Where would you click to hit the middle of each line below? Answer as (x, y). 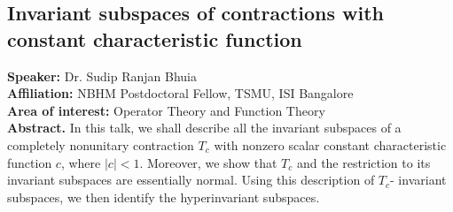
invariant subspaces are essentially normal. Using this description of (191, 180)
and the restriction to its (363, 162)
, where (81, 162)
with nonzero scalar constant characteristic (330, 144)
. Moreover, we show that (208, 162)
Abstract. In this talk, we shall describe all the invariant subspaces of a (204, 128)
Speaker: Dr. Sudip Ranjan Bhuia (102, 76)
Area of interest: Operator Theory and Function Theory (166, 110)
